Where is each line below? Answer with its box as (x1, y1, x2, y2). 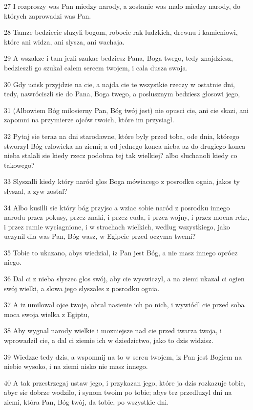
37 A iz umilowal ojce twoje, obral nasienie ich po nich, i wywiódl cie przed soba (4, 299, 245, 310)
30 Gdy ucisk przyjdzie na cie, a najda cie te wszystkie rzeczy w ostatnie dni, (4, 79, 235, 89)
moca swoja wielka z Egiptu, (4, 309, 89, 319)
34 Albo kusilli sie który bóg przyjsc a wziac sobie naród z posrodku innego (4, 202, 230, 212)
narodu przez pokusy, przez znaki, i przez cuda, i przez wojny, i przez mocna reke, (4, 212, 250, 222)
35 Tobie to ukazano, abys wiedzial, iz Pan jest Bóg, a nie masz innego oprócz (4, 247, 238, 257)
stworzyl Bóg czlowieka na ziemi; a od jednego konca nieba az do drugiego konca (4, 140, 246, 151)
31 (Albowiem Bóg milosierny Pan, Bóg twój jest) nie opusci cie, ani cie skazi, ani (4, 105, 249, 115)
